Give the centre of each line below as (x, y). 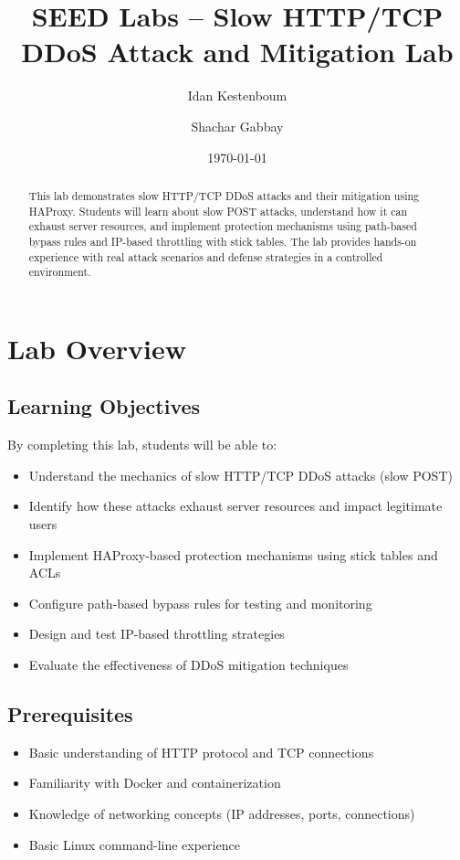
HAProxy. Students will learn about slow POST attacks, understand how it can (218, 211)
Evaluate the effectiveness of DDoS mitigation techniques (188, 664)
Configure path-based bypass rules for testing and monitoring (200, 603)
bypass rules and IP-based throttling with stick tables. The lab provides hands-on (223, 241)
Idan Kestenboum (237, 96)
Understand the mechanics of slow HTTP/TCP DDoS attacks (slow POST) (240, 475)
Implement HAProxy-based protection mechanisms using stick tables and (233, 554)
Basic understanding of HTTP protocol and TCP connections (201, 752)
